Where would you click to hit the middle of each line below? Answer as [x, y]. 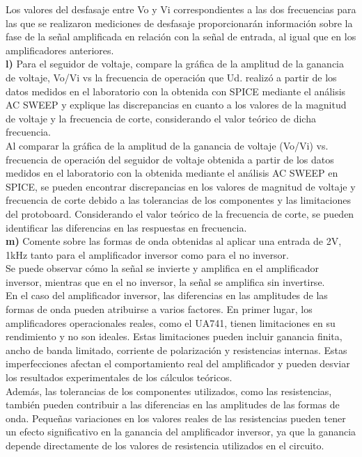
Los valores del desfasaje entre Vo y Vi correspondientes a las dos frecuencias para [181, 9]
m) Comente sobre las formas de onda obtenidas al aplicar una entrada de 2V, [174, 241]
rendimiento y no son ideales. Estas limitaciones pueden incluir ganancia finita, [174, 336]
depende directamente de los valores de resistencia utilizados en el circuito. [165, 445]
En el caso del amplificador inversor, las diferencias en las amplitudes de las [167, 295]
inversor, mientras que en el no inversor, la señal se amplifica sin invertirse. [165, 281]
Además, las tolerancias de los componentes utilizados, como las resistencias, [169, 391]
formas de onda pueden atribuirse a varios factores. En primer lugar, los [159, 309]
